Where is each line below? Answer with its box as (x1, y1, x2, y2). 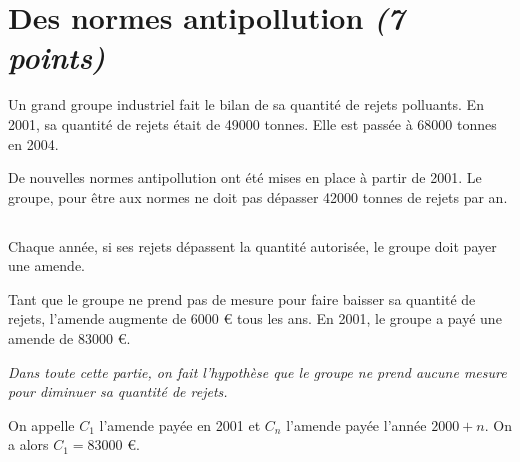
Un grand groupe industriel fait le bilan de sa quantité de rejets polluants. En (8, 94, 484, 115)
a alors (8, 434, 49, 455)
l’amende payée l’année (286, 414, 427, 435)
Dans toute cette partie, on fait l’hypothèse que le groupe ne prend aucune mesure (8, 361, 507, 382)
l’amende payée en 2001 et (99, 414, 261, 435)
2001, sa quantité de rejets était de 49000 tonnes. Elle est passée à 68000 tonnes (8, 113, 497, 134)
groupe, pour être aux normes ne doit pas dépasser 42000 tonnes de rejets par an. (8, 186, 508, 207)
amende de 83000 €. (8, 328, 131, 349)
